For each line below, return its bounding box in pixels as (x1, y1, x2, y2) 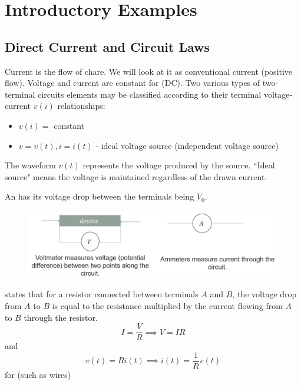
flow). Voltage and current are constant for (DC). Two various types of (5, 77, 260, 89)
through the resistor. (24, 311, 98, 323)
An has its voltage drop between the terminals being (5, 190, 194, 203)
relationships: (57, 99, 105, 112)
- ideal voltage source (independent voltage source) (95, 139, 279, 151)
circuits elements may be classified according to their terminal (38, 88, 262, 100)
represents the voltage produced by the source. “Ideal (82, 159, 275, 171)
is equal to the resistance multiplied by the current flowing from (52, 299, 283, 311)
